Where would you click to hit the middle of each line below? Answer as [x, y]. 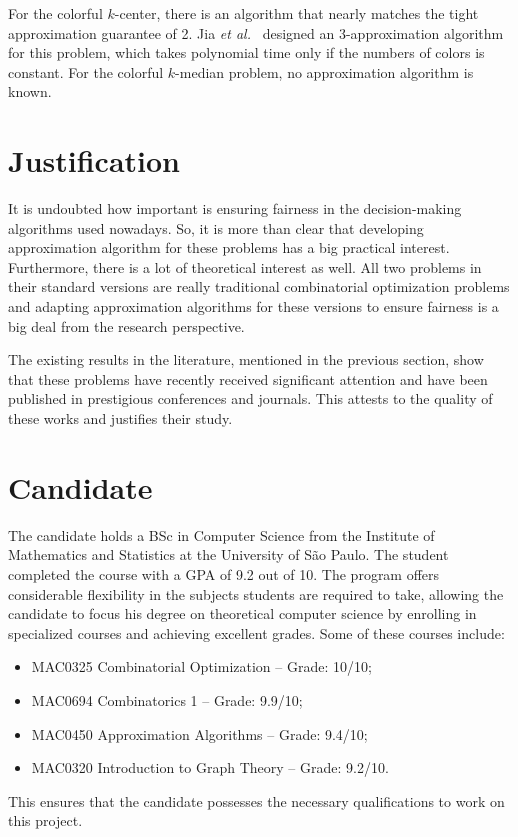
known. [30, 91]
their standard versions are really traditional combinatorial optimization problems [259, 286]
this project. [45, 820]
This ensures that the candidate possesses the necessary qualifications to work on [256, 800]
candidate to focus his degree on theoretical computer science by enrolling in [242, 613]
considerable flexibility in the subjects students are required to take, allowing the [256, 593]
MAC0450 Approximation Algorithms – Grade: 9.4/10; [199, 733]
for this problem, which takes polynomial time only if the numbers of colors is [246, 52]
